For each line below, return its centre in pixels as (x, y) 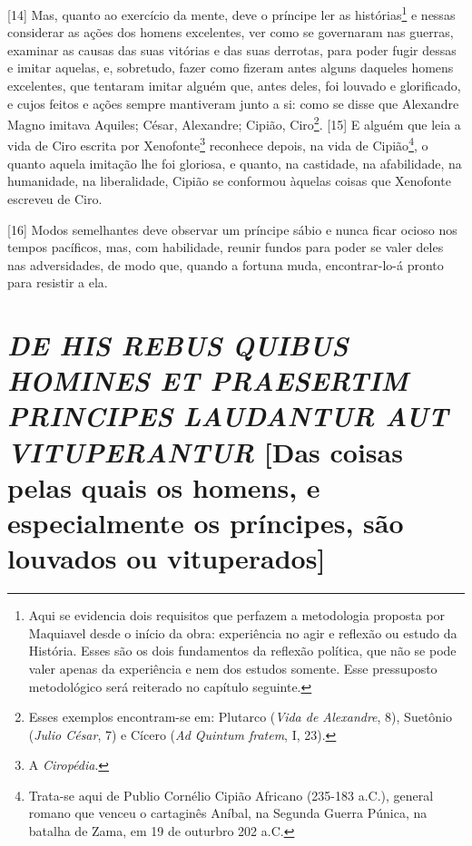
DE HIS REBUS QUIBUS (178, 345)
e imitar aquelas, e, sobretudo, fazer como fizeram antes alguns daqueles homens (231, 68)
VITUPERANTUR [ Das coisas (205, 452)
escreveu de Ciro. (55, 198)
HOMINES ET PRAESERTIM (208, 381)
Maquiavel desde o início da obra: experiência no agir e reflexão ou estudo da (243, 632)
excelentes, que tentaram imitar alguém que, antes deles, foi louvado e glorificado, (234, 86)
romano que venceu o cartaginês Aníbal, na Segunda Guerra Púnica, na (228, 813)
